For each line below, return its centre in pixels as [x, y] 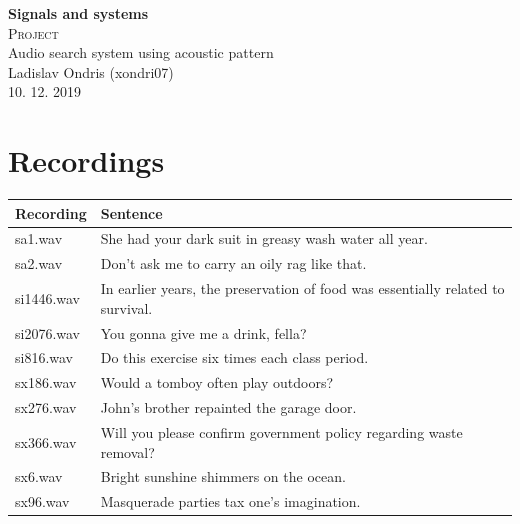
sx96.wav [42, 501]
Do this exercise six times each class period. [234, 357]
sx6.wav [39, 476]
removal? [127, 451]
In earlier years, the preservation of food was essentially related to [302, 288]
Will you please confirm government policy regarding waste [281, 431]
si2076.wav [48, 332]
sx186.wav [46, 382]
